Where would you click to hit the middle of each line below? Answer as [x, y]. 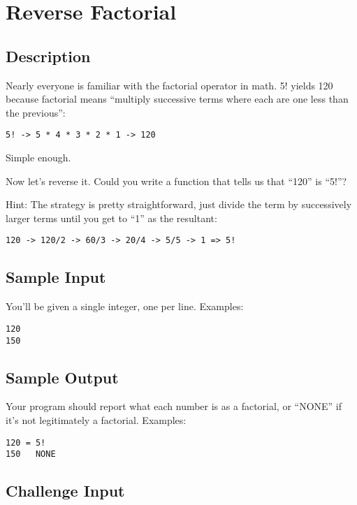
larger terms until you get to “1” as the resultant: [111, 218]
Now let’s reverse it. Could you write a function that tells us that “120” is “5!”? [176, 181]
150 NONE [31, 454]
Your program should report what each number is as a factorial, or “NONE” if [174, 406]
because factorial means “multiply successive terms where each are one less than [177, 99]
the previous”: [36, 112]
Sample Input [56, 277]
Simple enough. [38, 158]
